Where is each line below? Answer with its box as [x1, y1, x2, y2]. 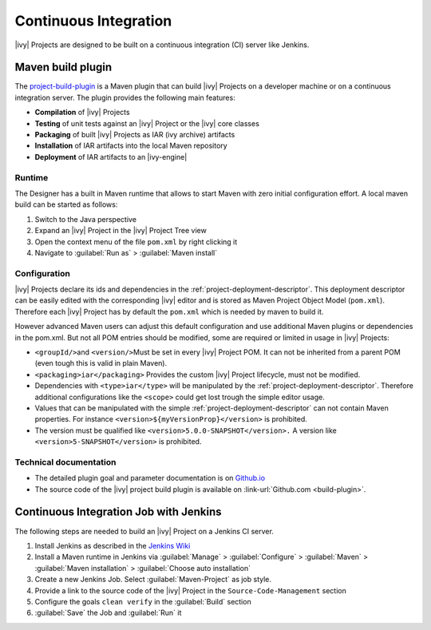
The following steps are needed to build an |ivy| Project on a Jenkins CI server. [14, 526, 275, 536]
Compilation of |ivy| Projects [34, 108, 131, 117]
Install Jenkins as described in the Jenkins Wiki [34, 541, 191, 550]
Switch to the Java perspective [34, 214, 137, 224]
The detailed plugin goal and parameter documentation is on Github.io [34, 473, 266, 483]
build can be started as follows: [14, 200, 118, 209]
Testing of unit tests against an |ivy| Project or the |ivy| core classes [34, 118, 259, 128]
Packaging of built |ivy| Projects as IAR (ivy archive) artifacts [34, 130, 235, 140]
